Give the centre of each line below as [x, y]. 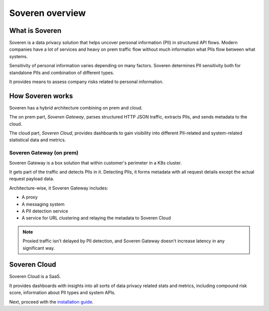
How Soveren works [41, 96]
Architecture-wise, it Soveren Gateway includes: [59, 188]
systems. [18, 56]
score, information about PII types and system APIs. [62, 293]
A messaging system [43, 204]
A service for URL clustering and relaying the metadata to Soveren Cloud [96, 218]
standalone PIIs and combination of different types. [62, 73]
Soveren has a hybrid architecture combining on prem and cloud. [76, 107]
